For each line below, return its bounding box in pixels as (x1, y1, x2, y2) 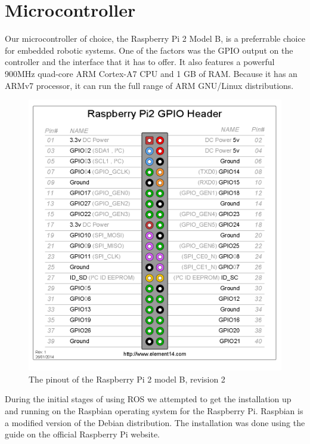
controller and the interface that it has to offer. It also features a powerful (5, 55, 275, 68)
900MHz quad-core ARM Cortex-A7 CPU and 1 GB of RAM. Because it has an (5, 67, 297, 79)
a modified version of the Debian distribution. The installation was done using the (5, 416, 305, 428)
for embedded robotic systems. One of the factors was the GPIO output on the (5, 44, 293, 56)
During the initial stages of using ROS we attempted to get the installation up (5, 393, 292, 405)
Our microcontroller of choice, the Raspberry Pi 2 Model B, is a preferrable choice (5, 32, 305, 45)
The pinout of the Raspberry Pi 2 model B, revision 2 (29, 372, 225, 385)
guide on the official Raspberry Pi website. (5, 428, 160, 440)
